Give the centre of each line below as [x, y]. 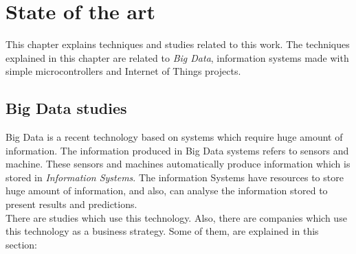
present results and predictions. [71, 204]
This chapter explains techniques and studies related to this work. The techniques [178, 44]
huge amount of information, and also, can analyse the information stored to [167, 190]
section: [21, 244]
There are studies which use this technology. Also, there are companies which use [176, 217]
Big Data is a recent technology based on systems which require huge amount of [174, 137]
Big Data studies [66, 108]
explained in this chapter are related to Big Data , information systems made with [177, 57]
